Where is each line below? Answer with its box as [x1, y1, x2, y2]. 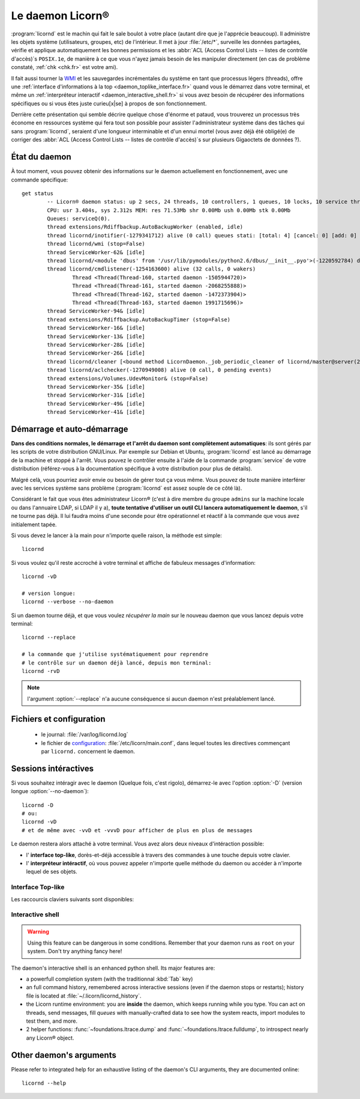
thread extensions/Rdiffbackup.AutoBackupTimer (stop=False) [47, 316, 231, 323]
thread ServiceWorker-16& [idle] [47, 324, 145, 332]
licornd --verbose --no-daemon [22, 598, 114, 605]
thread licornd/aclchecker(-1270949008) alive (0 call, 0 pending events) [47, 367, 272, 374]
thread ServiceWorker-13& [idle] [47, 333, 145, 339]
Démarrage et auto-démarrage [11, 424, 128, 434]
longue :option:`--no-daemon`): [11, 788, 89, 795]
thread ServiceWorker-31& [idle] [47, 392, 145, 399]
